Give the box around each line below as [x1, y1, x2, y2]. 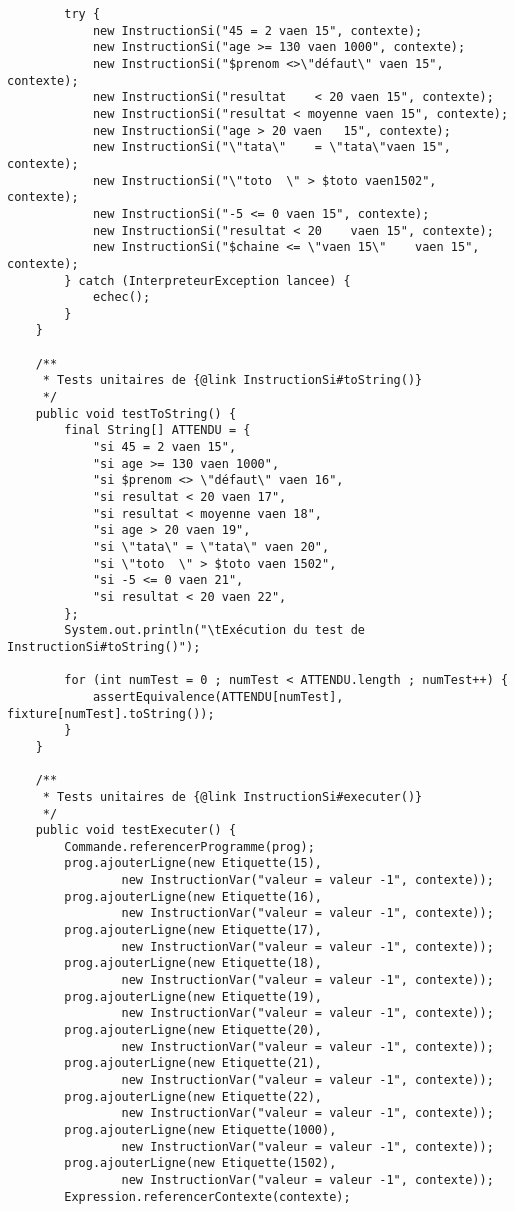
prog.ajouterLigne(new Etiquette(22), [64, 1089, 322, 1104]
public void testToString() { [35, 406, 237, 421]
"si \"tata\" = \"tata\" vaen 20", [92, 540, 330, 554]
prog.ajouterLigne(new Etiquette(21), [64, 1056, 322, 1071]
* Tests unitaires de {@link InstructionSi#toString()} [42, 373, 423, 388]
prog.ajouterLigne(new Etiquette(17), [64, 923, 322, 938]
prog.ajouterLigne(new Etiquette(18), [64, 956, 322, 971]
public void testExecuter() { [35, 823, 237, 838]
